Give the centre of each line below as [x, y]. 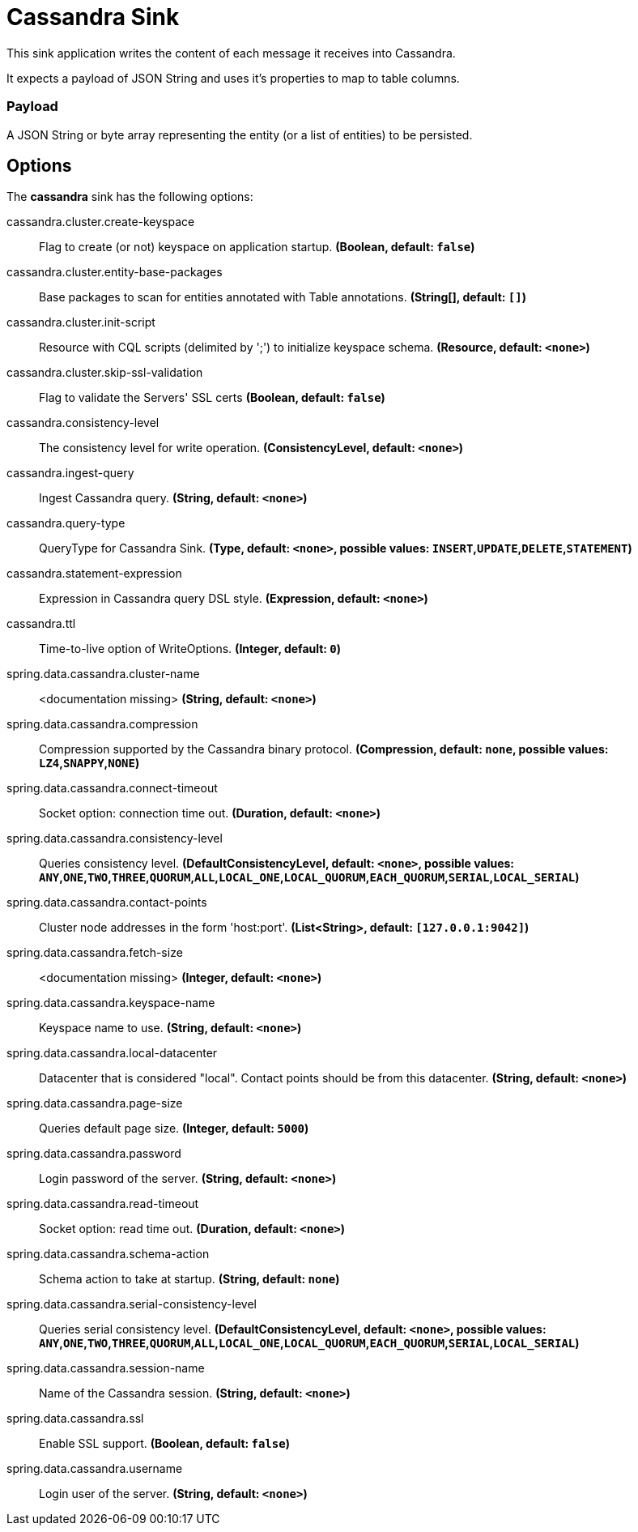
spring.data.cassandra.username [95, 1469]
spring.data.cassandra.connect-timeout [112, 788]
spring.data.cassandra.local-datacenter [112, 1053]
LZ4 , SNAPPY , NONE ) [89, 763]
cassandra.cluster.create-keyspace [101, 222]
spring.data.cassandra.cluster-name [103, 674]
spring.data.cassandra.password [94, 1154]
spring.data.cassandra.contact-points [107, 903]
